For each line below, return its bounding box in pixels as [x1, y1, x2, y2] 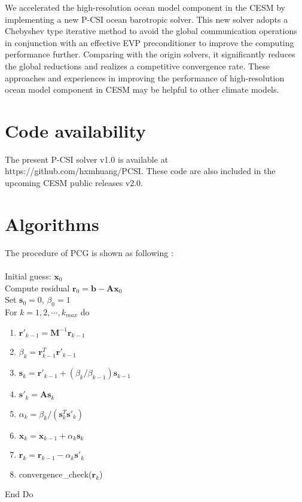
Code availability [5, 118, 147, 142]
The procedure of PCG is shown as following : [5, 246, 173, 258]
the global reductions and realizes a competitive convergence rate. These [5, 59, 270, 72]
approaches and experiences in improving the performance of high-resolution [5, 71, 285, 84]
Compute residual [5, 281, 70, 294]
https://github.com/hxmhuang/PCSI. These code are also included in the [5, 165, 276, 177]
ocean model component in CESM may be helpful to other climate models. [5, 83, 279, 96]
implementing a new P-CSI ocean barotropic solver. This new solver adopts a [5, 13, 288, 25]
